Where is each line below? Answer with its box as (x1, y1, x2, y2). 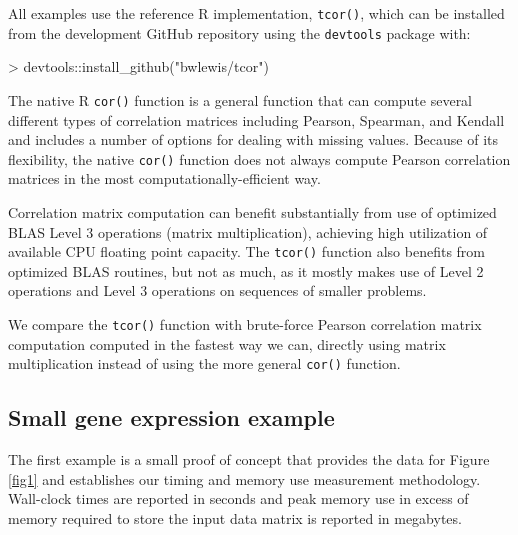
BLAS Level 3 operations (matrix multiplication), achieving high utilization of (8, 221, 488, 242)
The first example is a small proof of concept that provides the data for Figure (8, 449, 490, 470)
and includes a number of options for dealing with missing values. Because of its (8, 129, 499, 150)
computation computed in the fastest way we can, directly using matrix (8, 333, 446, 354)
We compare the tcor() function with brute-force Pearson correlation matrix (8, 314, 482, 335)
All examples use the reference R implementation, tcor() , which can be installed (8, 3, 505, 23)
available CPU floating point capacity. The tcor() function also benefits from (8, 241, 485, 262)
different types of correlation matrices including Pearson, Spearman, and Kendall (8, 109, 505, 130)
